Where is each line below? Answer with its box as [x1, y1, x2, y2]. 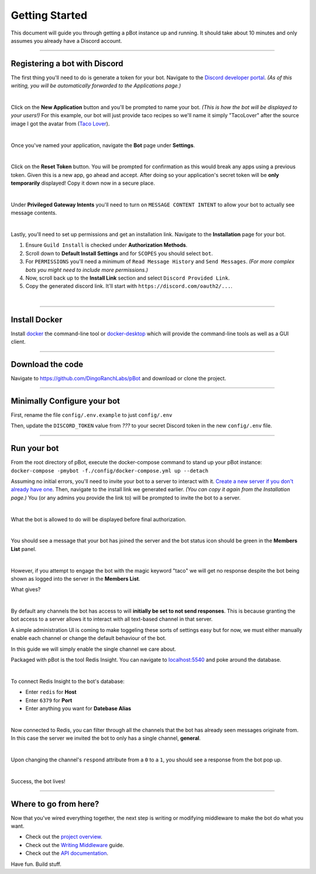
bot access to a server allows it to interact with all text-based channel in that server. [11, 615, 213, 623]
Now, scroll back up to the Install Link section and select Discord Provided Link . [25, 274, 230, 281]
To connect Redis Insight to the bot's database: [11, 678, 125, 685]
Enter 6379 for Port [25, 696, 73, 703]
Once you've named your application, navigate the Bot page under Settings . [11, 141, 195, 149]
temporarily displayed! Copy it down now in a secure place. [11, 179, 155, 187]
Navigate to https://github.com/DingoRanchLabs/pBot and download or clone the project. [11, 375, 226, 382]
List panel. [11, 545, 37, 552]
